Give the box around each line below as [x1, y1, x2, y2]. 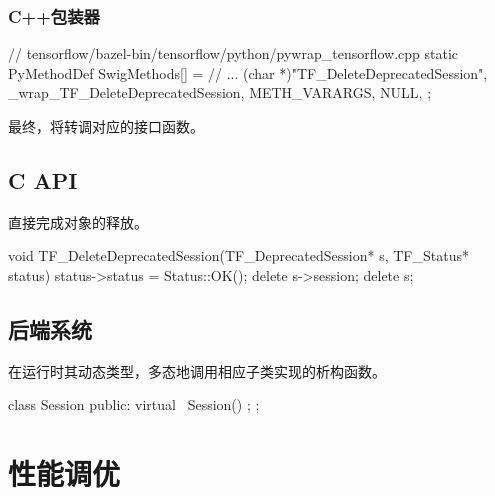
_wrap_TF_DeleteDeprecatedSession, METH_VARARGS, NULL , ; [8, 82, 432, 103]
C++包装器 [8, 3, 100, 28]
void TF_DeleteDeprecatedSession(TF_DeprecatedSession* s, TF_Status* [8, 245, 469, 266]
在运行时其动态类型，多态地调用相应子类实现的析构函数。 [8, 360, 386, 381]
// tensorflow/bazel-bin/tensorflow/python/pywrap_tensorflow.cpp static [8, 43, 459, 64]
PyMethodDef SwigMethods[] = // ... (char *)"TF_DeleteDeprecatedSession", [8, 62, 488, 83]
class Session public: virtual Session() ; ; [8, 394, 260, 415]
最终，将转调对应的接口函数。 [8, 116, 204, 136]
